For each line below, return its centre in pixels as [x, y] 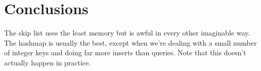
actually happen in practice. [48, 62]
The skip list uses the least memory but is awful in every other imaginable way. [127, 33]
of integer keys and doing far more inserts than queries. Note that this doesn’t [125, 52]
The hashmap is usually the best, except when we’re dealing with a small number [130, 42]
